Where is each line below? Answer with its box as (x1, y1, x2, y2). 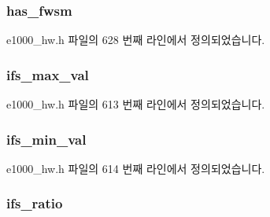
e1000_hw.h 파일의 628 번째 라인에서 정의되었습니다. (6, 31, 265, 48)
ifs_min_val (6, 129, 87, 149)
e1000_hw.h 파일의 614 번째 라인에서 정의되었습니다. (6, 160, 265, 176)
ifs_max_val (6, 64, 89, 84)
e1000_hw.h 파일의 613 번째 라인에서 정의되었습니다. (6, 96, 265, 112)
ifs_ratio (6, 193, 63, 213)
